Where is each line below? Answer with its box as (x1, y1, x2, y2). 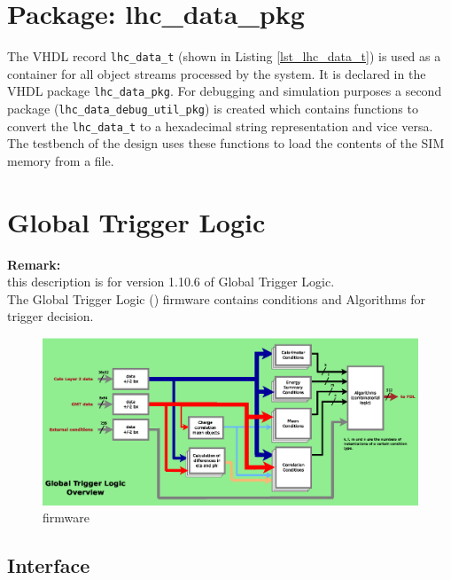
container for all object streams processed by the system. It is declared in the (7, 64, 426, 82)
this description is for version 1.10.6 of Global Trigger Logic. (7, 272, 335, 291)
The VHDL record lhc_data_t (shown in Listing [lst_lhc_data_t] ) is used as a (7, 47, 441, 66)
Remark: (7, 255, 61, 273)
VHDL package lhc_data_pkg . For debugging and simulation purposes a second (7, 82, 442, 100)
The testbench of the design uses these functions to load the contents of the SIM (7, 134, 445, 153)
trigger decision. (7, 307, 94, 325)
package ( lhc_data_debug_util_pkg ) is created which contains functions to (7, 99, 418, 118)
